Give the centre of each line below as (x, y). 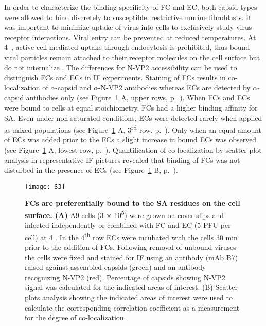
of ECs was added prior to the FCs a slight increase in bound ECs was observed (130, 140)
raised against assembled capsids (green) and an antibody (116, 267)
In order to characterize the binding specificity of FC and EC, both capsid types (131, 7)
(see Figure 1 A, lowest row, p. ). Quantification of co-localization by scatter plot (133, 149)
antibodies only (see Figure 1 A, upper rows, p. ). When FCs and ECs (138, 97)
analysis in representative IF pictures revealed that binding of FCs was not (122, 160)
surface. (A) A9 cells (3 (64, 215)
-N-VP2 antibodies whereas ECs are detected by (174, 87)
